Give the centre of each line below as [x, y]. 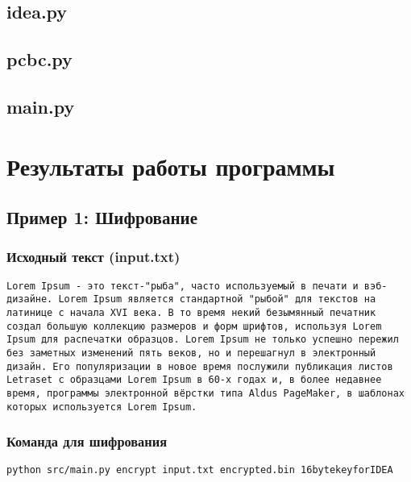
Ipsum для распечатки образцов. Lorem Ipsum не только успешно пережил [203, 340]
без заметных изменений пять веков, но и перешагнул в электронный [191, 353]
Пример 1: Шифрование [102, 217]
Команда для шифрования [87, 441]
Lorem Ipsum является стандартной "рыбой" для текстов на [217, 299]
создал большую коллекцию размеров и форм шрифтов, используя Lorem [194, 326]
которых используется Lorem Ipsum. [102, 407]
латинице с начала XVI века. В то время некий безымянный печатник [191, 313]
